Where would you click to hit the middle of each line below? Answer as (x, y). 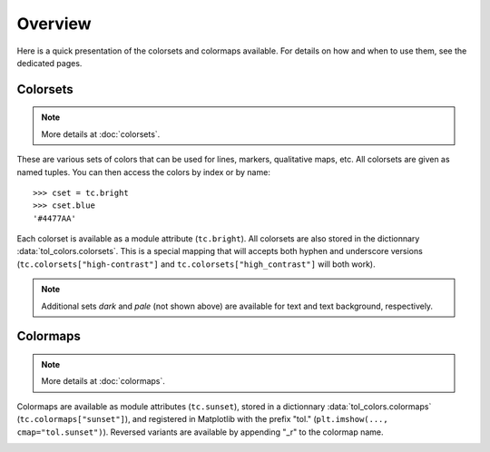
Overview (54, 24)
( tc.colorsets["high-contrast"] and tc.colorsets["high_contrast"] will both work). (196, 264)
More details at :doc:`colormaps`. (103, 381)
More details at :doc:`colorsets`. (101, 134)
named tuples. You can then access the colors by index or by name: (144, 172)
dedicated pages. (49, 63)
